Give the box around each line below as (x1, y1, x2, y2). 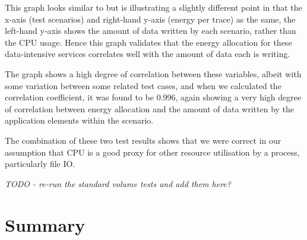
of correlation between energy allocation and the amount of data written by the (5, 102, 295, 115)
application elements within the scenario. (5, 114, 154, 127)
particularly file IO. (5, 157, 75, 170)
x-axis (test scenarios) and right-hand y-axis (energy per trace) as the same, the (5, 12, 296, 25)
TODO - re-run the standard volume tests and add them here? (5, 177, 231, 190)
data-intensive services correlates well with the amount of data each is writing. (5, 48, 290, 60)
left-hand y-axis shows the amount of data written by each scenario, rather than (5, 24, 296, 37)
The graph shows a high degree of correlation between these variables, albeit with (5, 67, 302, 80)
